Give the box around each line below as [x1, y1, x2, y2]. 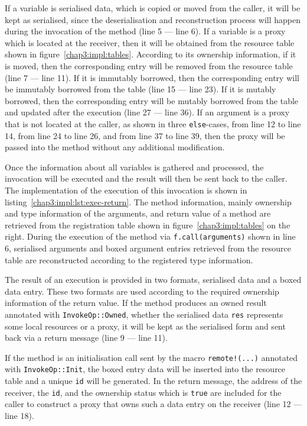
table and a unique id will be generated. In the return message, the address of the [5, 375, 302, 387]
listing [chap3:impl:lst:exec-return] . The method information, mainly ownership [5, 195, 292, 208]
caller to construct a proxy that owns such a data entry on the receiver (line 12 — [5, 398, 302, 410]
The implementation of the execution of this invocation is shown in [5, 183, 247, 196]
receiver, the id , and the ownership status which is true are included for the [5, 386, 282, 398]
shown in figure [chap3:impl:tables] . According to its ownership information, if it [5, 48, 296, 60]
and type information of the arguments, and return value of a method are [5, 207, 271, 220]
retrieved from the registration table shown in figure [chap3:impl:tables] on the [5, 218, 290, 231]
